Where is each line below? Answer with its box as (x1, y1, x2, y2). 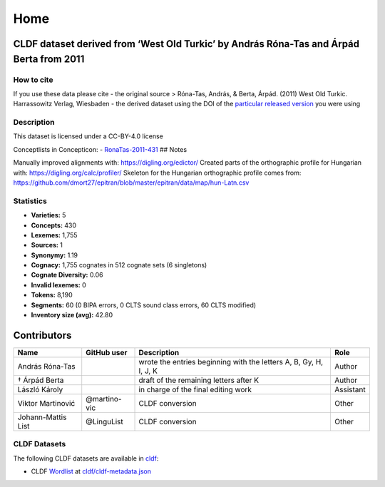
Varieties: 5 (31, 211, 66, 220)
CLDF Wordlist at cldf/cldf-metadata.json (31, 467, 151, 476)
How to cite (13, 75, 53, 85)
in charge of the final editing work (138, 384, 252, 394)
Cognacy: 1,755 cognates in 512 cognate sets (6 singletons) (31, 261, 207, 270)
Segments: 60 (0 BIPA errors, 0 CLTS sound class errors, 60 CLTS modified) (31, 300, 257, 309)
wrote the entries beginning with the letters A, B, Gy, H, (138, 357, 324, 366)
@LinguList (86, 416, 124, 426)
